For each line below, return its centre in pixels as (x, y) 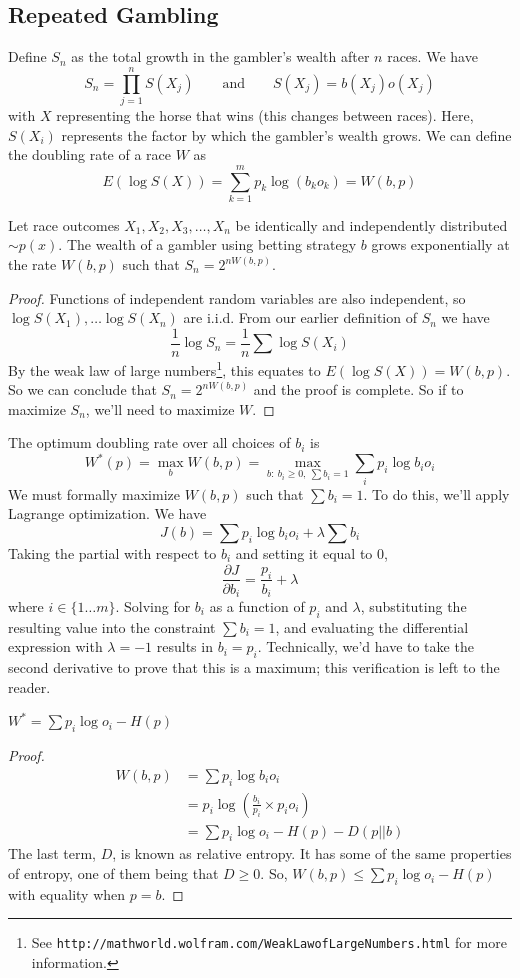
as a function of (257, 606)
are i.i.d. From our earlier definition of (300, 317)
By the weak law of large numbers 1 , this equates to (164, 368)
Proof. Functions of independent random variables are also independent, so (237, 297)
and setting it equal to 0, (311, 552)
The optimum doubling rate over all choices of (149, 442)
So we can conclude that (82, 389)
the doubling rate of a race (90, 154)
